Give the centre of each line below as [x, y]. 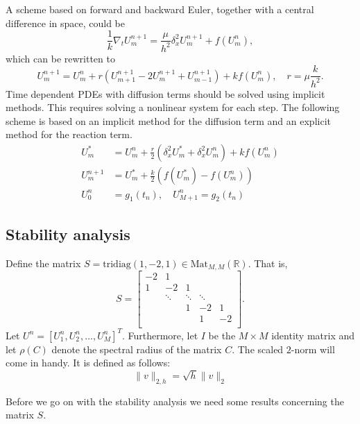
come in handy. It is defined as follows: [88, 363]
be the [222, 335]
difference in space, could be [65, 23]
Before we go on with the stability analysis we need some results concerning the [175, 401]
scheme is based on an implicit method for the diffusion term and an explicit [168, 120]
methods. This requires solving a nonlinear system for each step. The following [173, 107]
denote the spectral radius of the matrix [137, 349]
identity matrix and [313, 335]
